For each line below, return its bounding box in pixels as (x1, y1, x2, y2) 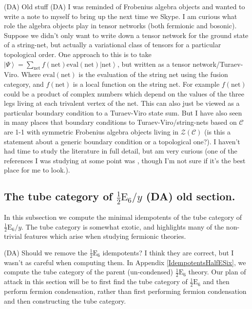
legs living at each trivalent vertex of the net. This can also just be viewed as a (4, 98, 240, 108)
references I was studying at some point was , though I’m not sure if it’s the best (4, 155, 246, 165)
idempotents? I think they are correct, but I (102, 247, 234, 257)
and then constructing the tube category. (4, 295, 126, 306)
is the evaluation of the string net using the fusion (78, 69, 228, 79)
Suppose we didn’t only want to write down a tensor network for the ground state (4, 30, 249, 40)
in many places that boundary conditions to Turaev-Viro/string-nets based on (4, 117, 237, 127)
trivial (4, 231, 22, 241)
